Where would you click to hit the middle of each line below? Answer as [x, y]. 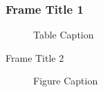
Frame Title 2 [35, 57]
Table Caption [64, 35]
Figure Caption [66, 81]
